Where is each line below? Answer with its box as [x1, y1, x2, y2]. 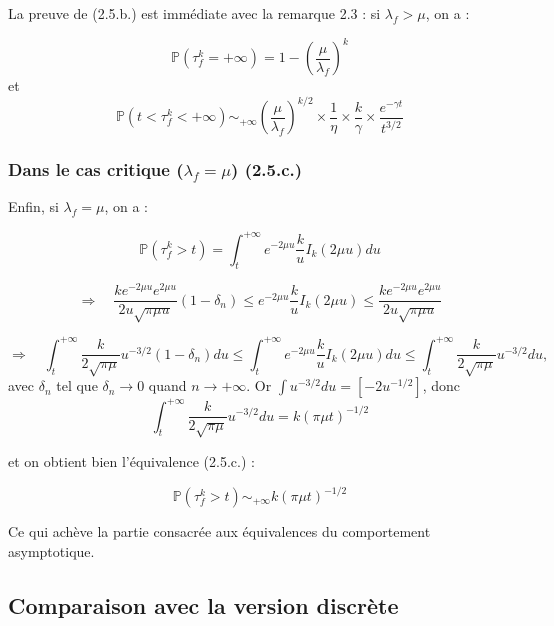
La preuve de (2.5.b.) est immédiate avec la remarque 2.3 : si [8, 3, 381, 23]
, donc [422, 375, 460, 396]
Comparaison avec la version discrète [8, 589, 399, 620]
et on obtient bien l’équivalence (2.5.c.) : [8, 450, 255, 471]
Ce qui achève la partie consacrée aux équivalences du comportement [8, 521, 431, 542]
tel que [56, 375, 98, 396]
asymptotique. [8, 540, 95, 561]
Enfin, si [8, 196, 59, 217]
